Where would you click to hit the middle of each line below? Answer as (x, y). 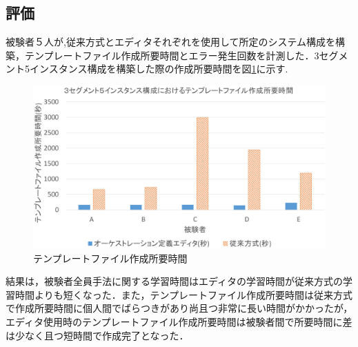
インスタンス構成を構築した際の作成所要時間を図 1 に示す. (159, 69)
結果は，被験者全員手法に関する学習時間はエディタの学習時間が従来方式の (175, 281)
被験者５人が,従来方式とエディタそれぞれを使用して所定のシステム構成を (171, 42)
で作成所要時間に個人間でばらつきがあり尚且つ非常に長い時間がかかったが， (179, 308)
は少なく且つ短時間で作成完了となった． (97, 335)
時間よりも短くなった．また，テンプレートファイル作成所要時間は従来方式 (184, 294)
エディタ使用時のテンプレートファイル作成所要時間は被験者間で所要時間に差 (179, 321)
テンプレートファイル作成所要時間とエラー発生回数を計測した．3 (172, 55)
